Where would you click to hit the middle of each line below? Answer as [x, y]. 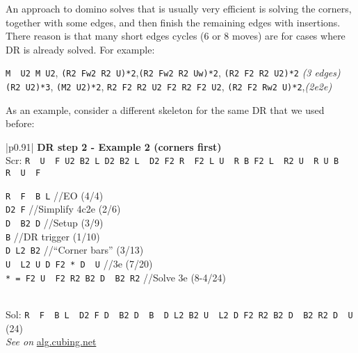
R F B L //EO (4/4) [55, 195]
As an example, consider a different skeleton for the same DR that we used [165, 109]
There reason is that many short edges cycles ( [105, 36]
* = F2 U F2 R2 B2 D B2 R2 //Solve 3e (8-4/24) [116, 277]
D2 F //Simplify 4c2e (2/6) [63, 209]
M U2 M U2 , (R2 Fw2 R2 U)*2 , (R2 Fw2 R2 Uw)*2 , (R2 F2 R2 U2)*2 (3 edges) [173, 73]
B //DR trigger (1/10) [53, 236]
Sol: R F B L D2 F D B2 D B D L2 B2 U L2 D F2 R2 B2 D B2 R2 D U [179, 314]
